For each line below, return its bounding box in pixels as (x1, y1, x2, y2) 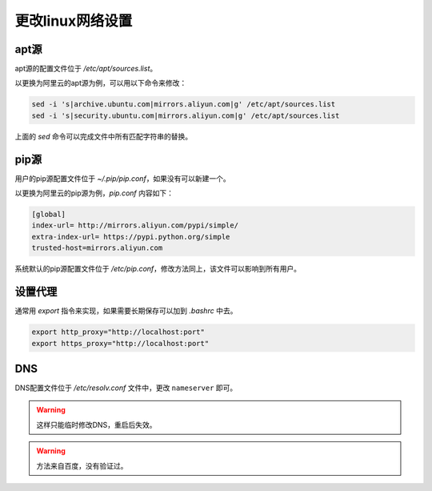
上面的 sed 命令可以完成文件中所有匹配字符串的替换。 (14, 131, 192, 141)
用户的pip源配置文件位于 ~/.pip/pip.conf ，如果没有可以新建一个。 (14, 173, 231, 183)
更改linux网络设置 (14, 12, 133, 30)
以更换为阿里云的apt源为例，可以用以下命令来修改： (14, 78, 187, 88)
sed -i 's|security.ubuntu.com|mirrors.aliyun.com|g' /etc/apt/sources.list (31, 111, 340, 120)
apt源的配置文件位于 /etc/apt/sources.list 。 (14, 64, 158, 74)
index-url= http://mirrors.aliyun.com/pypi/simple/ (31, 221, 239, 230)
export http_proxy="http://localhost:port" (31, 328, 206, 336)
